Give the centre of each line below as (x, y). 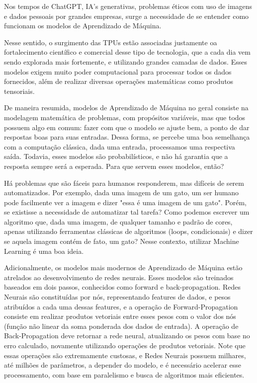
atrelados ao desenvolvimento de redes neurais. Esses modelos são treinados (119, 277)
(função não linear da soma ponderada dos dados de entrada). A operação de (121, 326)
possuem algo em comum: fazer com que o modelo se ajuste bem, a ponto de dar (127, 127)
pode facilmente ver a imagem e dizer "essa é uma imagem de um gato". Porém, (125, 202)
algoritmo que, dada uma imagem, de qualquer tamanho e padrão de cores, (118, 221)
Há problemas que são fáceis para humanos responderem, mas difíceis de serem (124, 183)
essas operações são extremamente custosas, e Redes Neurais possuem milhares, (125, 355)
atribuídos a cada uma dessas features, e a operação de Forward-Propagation (121, 306)
